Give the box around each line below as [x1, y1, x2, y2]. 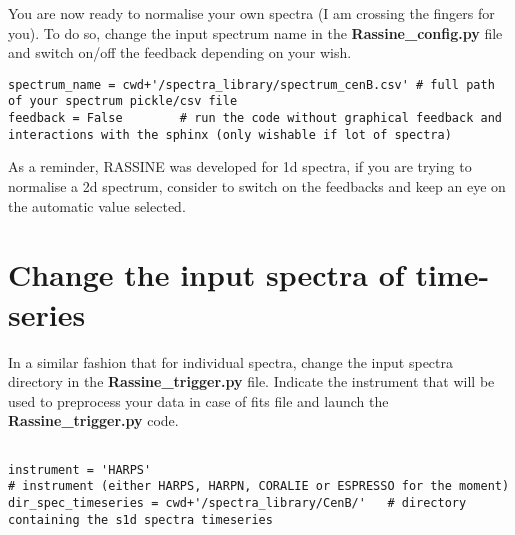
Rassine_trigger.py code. [8, 410, 179, 431]
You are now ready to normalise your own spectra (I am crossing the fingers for [8, 3, 495, 23]
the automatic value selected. [8, 195, 186, 216]
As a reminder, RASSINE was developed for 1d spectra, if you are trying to [8, 156, 472, 177]
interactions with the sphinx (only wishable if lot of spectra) [8, 127, 452, 142]
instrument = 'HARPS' [8, 462, 152, 477]
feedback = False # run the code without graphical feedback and [8, 111, 502, 126]
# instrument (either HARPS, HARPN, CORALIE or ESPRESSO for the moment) [8, 479, 510, 494]
